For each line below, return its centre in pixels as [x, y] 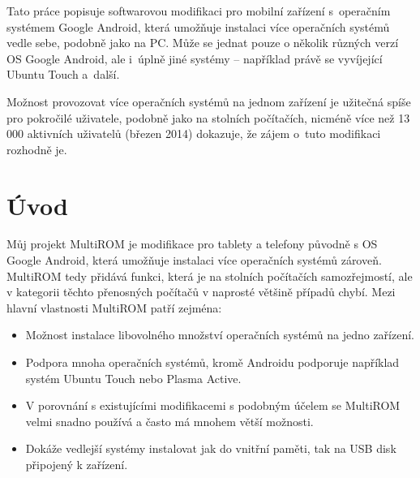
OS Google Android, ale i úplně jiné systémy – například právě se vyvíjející [195, 58]
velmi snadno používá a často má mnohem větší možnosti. [169, 421]
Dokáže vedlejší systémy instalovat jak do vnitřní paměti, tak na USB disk [211, 448]
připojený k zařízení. [77, 464]
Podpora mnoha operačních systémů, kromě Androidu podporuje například [212, 362]
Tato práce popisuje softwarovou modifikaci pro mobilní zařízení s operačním [199, 11]
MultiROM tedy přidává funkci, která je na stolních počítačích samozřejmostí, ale [210, 276]
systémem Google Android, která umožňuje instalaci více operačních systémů [198, 26]
